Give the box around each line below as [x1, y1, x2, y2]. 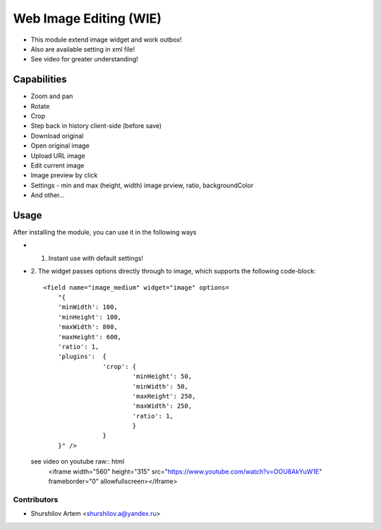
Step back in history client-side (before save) [30, 122, 162, 130]
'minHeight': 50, [132, 372, 193, 381]
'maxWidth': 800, [57, 323, 118, 331]
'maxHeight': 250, [132, 392, 196, 400]
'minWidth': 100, [57, 303, 118, 311]
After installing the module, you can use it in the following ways [13, 228, 197, 237]
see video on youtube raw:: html [30, 457, 125, 466]
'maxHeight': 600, [57, 333, 122, 341]
